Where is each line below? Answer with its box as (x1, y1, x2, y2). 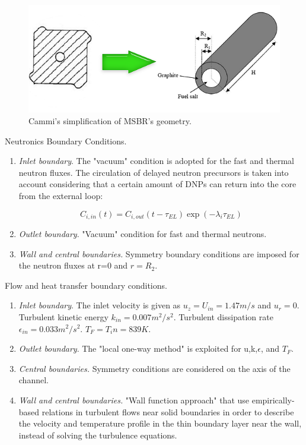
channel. (18, 374, 49, 386)
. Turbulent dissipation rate (173, 310, 273, 323)
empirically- (251, 393, 295, 406)
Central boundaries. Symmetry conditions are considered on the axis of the (18, 362, 291, 374)
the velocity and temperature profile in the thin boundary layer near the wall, (18, 417, 302, 430)
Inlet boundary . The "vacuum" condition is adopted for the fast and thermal (18, 154, 294, 167)
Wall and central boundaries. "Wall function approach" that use (18, 393, 250, 406)
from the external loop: (18, 189, 103, 201)
